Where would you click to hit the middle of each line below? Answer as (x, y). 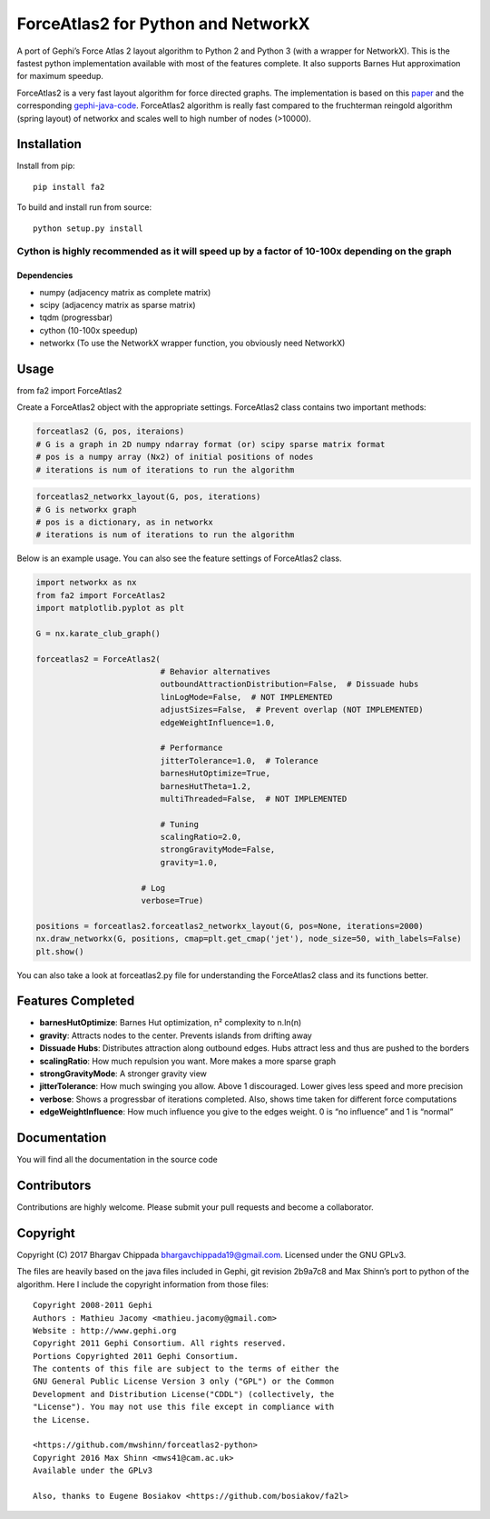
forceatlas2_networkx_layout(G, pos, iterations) (148, 497)
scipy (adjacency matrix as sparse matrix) (118, 305)
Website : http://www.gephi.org (105, 1330)
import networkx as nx (86, 583)
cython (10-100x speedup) (88, 330)
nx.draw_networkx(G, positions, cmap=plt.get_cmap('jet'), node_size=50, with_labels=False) (249, 939)
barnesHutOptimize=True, (216, 774)
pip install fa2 (69, 187)
